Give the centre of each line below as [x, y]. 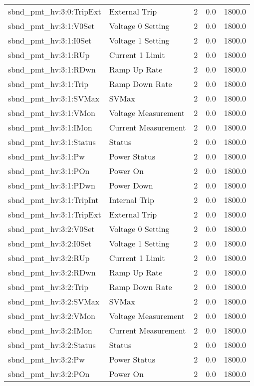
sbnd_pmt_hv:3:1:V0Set [51, 26]
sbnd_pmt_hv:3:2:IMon [50, 330]
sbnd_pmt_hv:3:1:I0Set [50, 40]
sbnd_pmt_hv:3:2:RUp [49, 258]
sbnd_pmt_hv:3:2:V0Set [51, 229]
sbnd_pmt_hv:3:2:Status [52, 345]
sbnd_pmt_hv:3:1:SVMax [54, 98]
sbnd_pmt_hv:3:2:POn [49, 374]
